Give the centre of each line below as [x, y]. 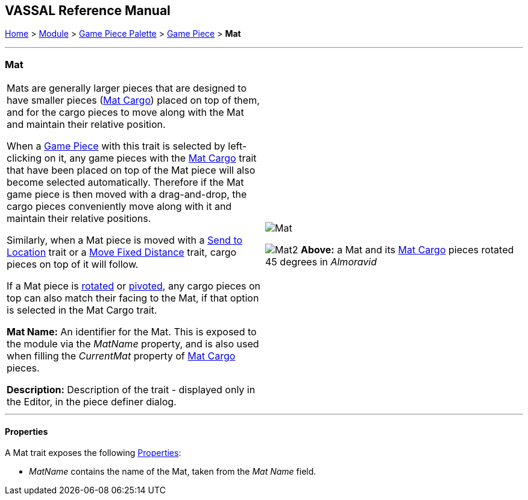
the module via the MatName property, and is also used [133, 344]
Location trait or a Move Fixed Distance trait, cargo [122, 252]
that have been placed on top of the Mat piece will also [131, 170]
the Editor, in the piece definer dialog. [92, 402]
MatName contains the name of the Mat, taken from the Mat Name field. [173, 472]
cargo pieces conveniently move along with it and [119, 207]
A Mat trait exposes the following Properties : [93, 453]
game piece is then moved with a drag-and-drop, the [127, 195]
